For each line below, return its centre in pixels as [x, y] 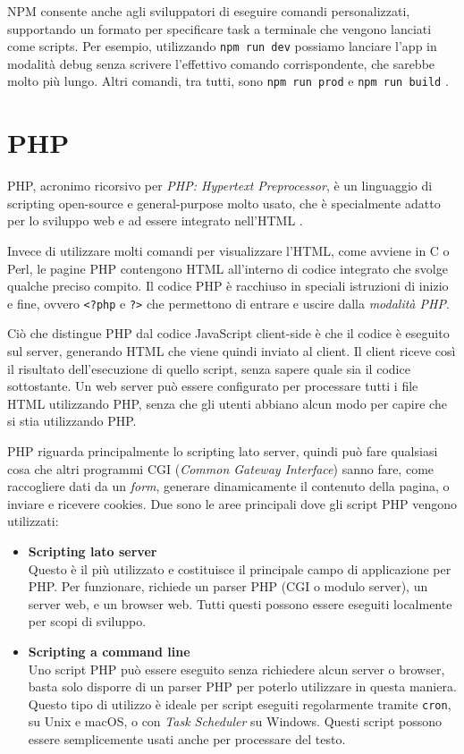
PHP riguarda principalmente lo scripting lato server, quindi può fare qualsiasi [223, 451]
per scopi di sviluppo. [87, 621]
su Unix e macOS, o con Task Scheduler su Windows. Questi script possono [235, 721]
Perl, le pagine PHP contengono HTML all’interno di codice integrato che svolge [228, 268]
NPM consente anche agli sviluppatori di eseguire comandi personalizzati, [209, 11]
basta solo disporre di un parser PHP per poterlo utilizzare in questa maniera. [242, 686]
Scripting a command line [109, 651]
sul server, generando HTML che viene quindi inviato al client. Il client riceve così [232, 351]
